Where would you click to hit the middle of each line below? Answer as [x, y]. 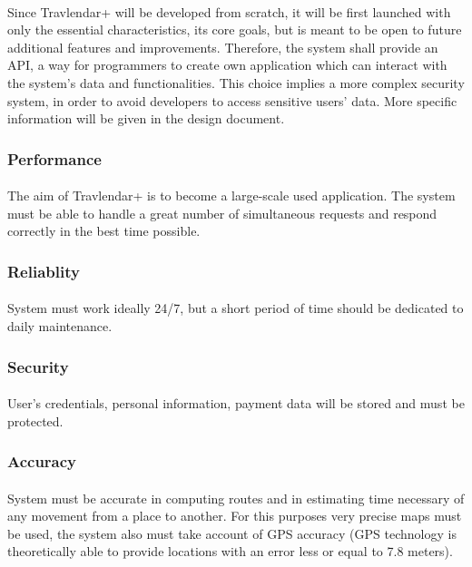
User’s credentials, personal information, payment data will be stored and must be [236, 403]
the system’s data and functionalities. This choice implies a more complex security [236, 82]
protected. [35, 420]
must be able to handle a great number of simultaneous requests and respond [222, 213]
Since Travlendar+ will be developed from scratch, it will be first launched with [229, 11]
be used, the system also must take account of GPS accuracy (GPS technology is [232, 533]
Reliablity [44, 271]
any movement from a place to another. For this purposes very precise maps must [235, 516]
